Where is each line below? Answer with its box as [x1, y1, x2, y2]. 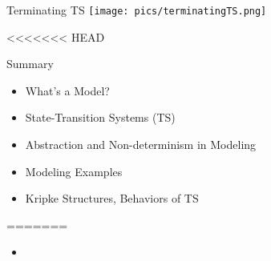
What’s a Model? [25, 82, 110, 98]
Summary [6, 55, 54, 72]
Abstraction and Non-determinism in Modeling [25, 136, 257, 153]
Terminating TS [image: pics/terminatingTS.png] [6, 2, 267, 18]
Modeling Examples [25, 163, 123, 179]
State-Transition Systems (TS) [25, 109, 176, 126]
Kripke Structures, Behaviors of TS [25, 190, 199, 207]
